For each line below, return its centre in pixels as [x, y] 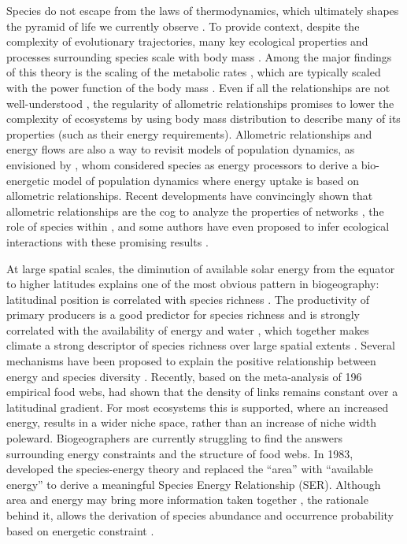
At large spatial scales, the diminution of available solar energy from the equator [201, 268]
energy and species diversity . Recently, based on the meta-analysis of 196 [184, 376]
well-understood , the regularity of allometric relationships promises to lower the [200, 103]
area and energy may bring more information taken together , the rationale [187, 500]
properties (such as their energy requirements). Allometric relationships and [189, 133]
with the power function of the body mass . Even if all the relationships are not [198, 87]
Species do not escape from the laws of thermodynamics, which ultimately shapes [203, 10]
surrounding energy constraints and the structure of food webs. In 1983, [180, 453]
